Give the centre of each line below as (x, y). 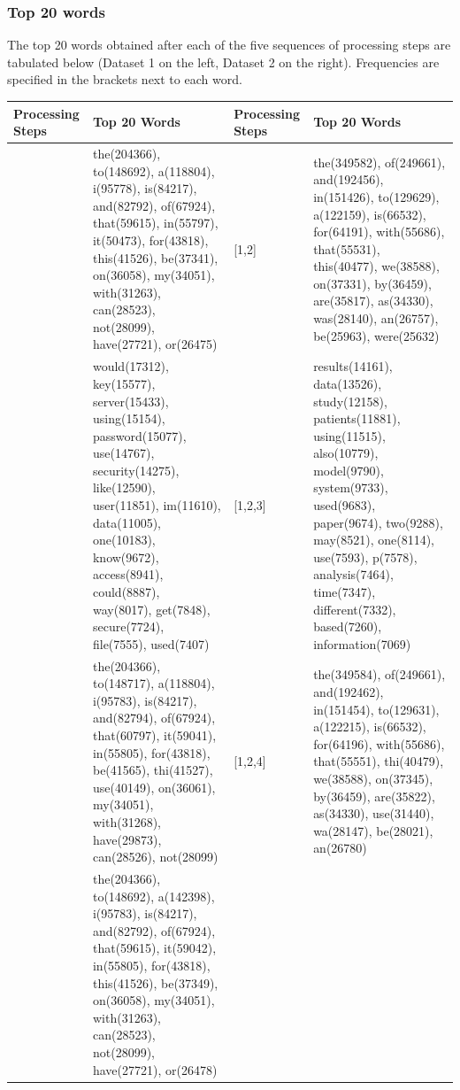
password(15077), (139, 435)
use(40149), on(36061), (154, 787)
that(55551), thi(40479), (379, 761)
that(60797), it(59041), (154, 735)
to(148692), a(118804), (153, 170)
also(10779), (346, 453)
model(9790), (349, 470)
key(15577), (124, 383)
